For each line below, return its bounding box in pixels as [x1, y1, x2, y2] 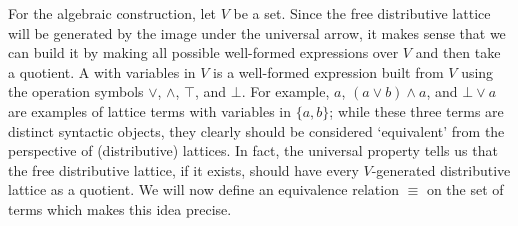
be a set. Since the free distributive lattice [233, 3, 491, 23]
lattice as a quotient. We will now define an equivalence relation [8, 179, 399, 200]
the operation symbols [8, 81, 144, 102]
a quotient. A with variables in [8, 61, 196, 82]
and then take [415, 42, 501, 63]
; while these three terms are [329, 100, 504, 121]
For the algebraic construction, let [8, 3, 217, 23]
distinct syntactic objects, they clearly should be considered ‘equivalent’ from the [8, 120, 505, 141]
